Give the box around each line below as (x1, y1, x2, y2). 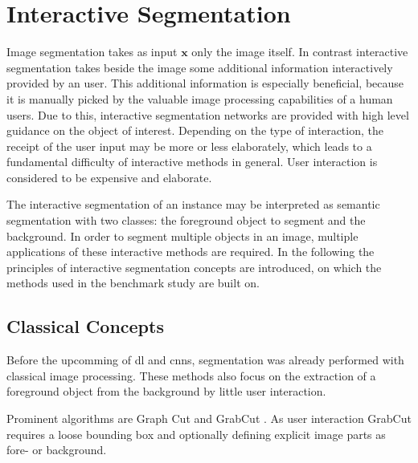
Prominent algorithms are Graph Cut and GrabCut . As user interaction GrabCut (6, 410, 412, 427)
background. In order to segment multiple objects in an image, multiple (6, 227, 359, 244)
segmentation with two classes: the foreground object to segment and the (6, 212, 366, 229)
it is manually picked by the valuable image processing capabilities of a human (6, 90, 393, 107)
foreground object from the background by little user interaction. (6, 383, 326, 400)
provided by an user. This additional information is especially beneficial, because (6, 75, 404, 91)
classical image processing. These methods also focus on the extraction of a (6, 367, 376, 384)
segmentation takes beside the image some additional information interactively (6, 59, 393, 75)
